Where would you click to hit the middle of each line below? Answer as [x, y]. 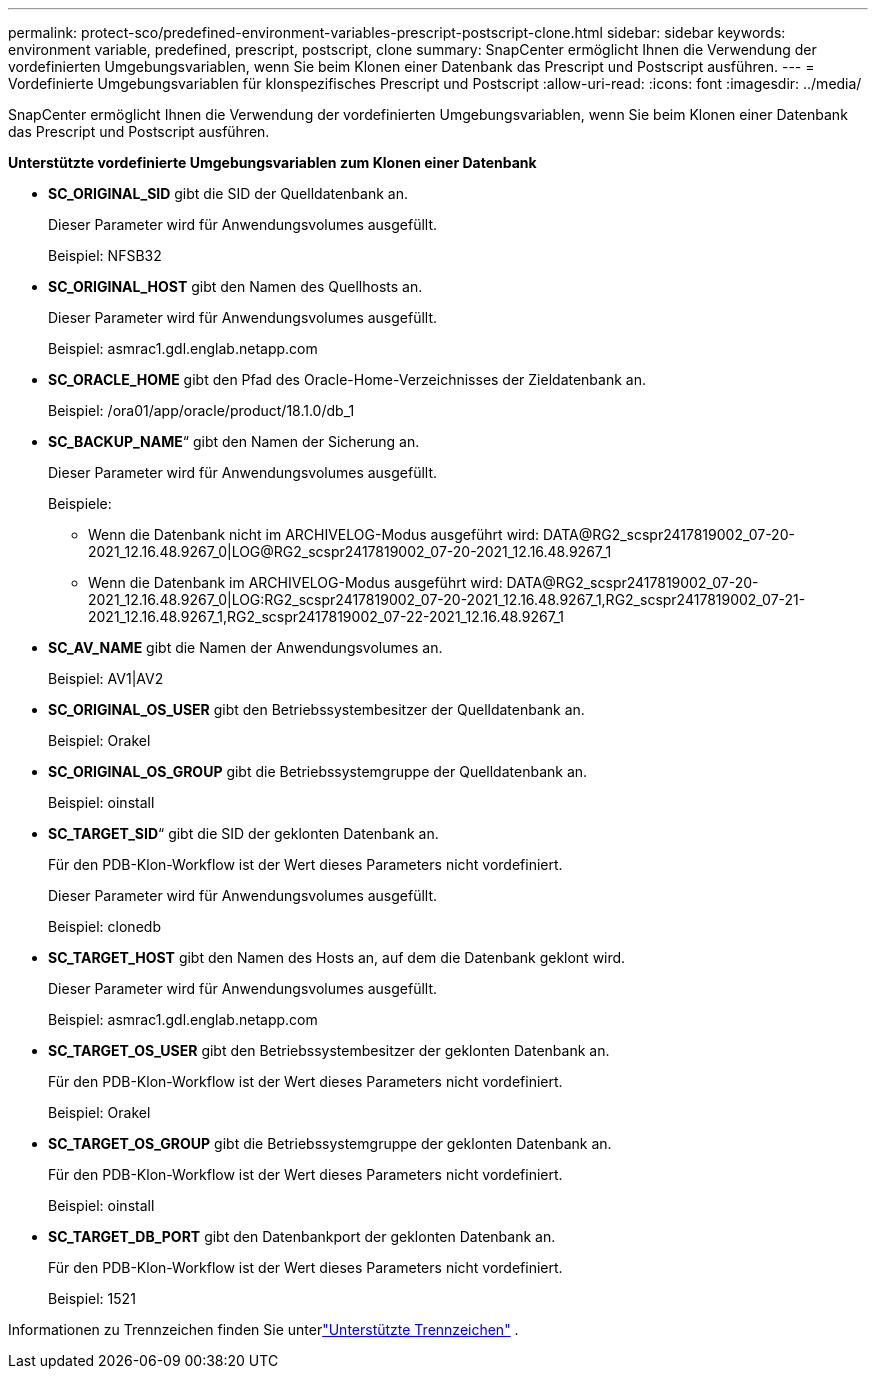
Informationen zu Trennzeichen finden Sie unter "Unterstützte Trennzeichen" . [263, 1329]
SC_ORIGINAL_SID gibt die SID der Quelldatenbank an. [228, 193]
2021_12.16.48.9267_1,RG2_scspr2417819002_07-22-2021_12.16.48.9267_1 [326, 616]
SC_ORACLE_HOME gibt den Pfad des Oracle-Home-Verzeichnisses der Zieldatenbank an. [347, 379]
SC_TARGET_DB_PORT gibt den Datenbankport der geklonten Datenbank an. [302, 1236]
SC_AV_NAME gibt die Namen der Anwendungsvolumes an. [245, 647]
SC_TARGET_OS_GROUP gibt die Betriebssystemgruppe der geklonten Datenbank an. [330, 1143]
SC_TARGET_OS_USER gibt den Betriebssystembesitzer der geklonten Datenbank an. [329, 1050]
